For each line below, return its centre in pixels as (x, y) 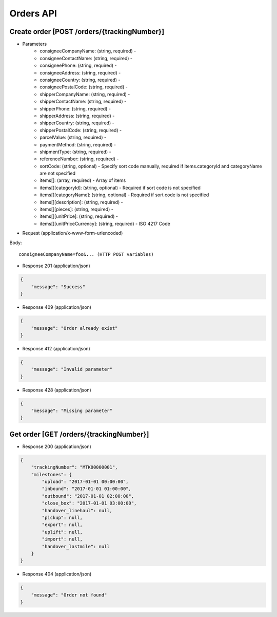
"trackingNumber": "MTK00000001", (74, 467)
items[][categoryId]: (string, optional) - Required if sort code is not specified (120, 188)
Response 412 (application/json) (56, 348)
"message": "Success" (58, 287)
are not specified (58, 173)
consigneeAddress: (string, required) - (80, 72)
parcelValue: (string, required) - (73, 137)
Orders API (33, 13)
